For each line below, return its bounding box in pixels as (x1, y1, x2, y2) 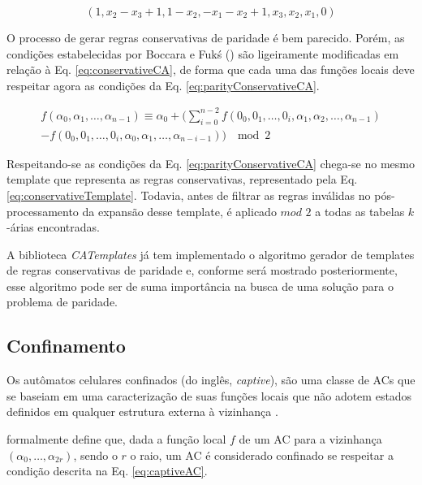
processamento (6, 202, 79, 219)
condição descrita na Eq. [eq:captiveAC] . (6, 462, 208, 479)
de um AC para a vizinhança (239, 431, 382, 448)
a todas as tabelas (315, 202, 405, 219)
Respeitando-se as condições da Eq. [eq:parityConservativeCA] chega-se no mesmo (6, 154, 415, 171)
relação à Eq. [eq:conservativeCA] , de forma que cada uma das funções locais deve (6, 61, 415, 78)
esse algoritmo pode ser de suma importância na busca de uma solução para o (6, 277, 394, 294)
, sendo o (73, 446, 118, 463)
